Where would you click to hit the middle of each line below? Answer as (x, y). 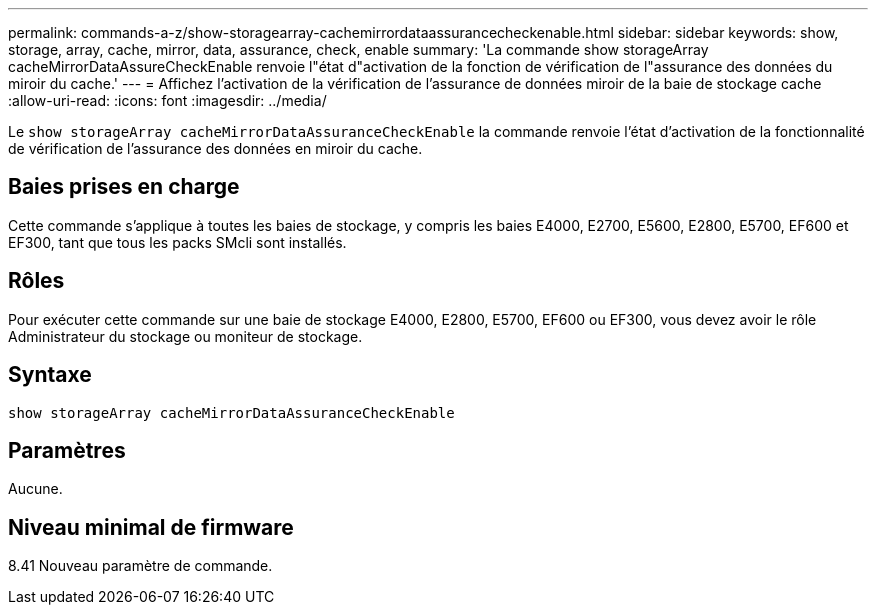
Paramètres (67, 450)
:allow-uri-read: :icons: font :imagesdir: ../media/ (167, 100)
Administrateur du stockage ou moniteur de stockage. (185, 336)
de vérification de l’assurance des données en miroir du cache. (215, 148)
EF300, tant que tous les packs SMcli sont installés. (177, 242)
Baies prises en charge (124, 187)
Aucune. (35, 489)
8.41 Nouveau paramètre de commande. (140, 566)
